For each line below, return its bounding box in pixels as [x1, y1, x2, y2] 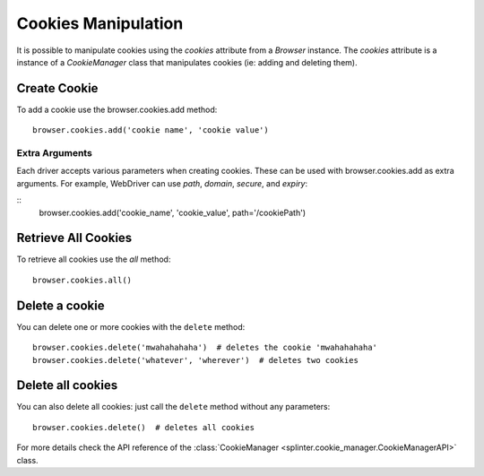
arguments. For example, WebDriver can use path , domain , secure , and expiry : [16, 177, 308, 188]
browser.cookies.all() [32, 274, 133, 285]
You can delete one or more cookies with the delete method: [16, 321, 246, 332]
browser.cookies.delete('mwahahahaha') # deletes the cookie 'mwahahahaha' [32, 342, 378, 353]
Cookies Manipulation [16, 13, 184, 33]
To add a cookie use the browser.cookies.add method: [16, 104, 218, 115]
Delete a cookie [16, 298, 105, 313]
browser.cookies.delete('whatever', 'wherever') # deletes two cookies [32, 355, 359, 365]
